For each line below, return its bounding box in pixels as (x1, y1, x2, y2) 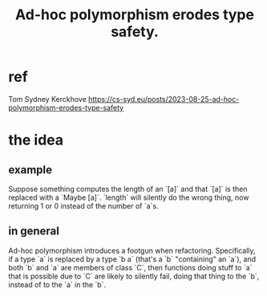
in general (8, 225, 60, 238)
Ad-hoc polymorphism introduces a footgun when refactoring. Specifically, (8, 245, 256, 255)
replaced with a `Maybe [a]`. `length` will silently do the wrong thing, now (8, 193, 249, 202)
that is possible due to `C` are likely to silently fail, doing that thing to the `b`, (8, 271, 260, 281)
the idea (8, 131, 64, 149)
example (8, 163, 53, 176)
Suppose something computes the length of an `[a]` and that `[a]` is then (8, 184, 248, 193)
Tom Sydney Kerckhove (8, 94, 87, 103)
